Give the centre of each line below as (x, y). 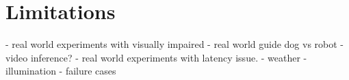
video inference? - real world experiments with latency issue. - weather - (156, 57)
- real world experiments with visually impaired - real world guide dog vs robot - (175, 44)
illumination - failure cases (61, 71)
